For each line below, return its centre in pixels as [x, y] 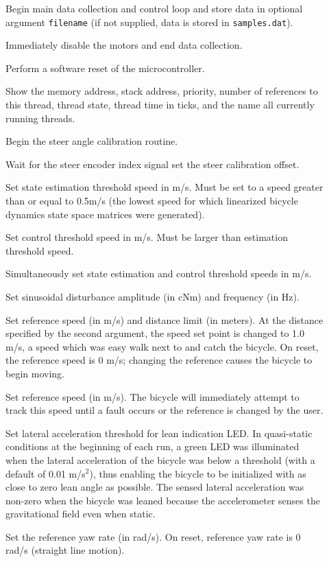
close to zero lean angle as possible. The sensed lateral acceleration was [155, 487]
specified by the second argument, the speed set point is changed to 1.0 [155, 333]
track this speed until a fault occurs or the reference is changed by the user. [164, 410]
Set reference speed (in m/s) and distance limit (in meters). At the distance [164, 319]
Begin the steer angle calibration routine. [92, 141]
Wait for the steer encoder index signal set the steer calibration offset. [153, 164]
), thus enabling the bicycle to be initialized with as [198, 473]
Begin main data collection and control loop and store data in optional [154, 8]
